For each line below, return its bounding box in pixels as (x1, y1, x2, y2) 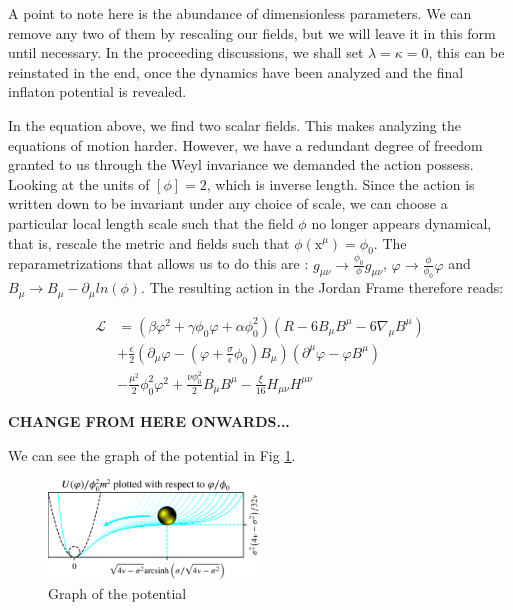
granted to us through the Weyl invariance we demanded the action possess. (8, 154, 474, 175)
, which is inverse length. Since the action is (206, 173, 475, 194)
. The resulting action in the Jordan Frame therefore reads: (141, 277, 504, 298)
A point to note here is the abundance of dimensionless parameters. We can (8, 3, 472, 23)
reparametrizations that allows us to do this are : (8, 253, 309, 274)
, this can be (428, 42, 505, 63)
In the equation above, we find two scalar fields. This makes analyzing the (8, 114, 461, 135)
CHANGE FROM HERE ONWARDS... (8, 411, 290, 432)
